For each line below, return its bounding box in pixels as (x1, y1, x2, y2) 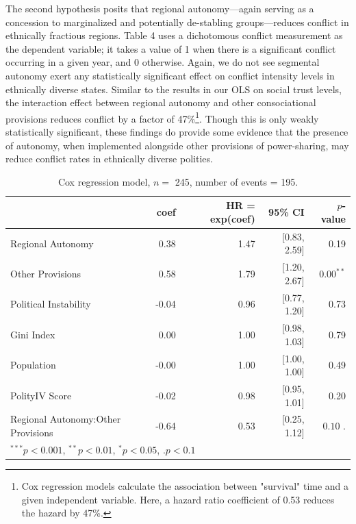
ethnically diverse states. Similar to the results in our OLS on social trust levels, (5, 82, 342, 96)
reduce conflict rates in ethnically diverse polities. (5, 151, 213, 166)
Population (10, 358, 56, 372)
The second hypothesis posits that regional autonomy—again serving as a (5, 1, 314, 15)
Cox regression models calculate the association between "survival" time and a (21, 478, 349, 492)
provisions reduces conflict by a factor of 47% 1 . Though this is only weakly (5, 109, 319, 125)
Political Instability (10, 297, 91, 311)
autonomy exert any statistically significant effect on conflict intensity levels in (5, 68, 335, 82)
